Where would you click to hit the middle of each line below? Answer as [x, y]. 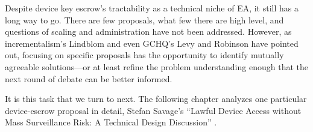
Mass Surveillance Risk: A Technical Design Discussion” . [111, 122]
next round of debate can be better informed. [89, 78]
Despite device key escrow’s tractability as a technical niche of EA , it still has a [152, 8]
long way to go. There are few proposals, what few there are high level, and [144, 19]
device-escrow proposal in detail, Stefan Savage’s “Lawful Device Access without [153, 110]
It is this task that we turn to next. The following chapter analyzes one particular [156, 99]
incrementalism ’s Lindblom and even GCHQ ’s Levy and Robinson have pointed [152, 43]
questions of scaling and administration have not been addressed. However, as [148, 31]
